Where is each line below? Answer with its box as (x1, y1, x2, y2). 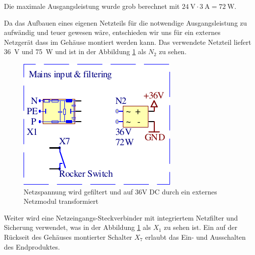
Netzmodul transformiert (24, 196, 99, 206)
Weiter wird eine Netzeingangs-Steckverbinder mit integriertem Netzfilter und (4, 212, 238, 223)
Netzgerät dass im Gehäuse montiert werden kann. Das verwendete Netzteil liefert (4, 36, 252, 47)
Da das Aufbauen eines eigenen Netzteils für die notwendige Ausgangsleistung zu (4, 17, 247, 28)
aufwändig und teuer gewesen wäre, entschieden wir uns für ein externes (4, 27, 221, 37)
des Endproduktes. (4, 241, 60, 252)
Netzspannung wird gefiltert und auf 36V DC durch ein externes (24, 186, 217, 196)
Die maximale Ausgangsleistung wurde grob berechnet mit (4, 1, 180, 11)
